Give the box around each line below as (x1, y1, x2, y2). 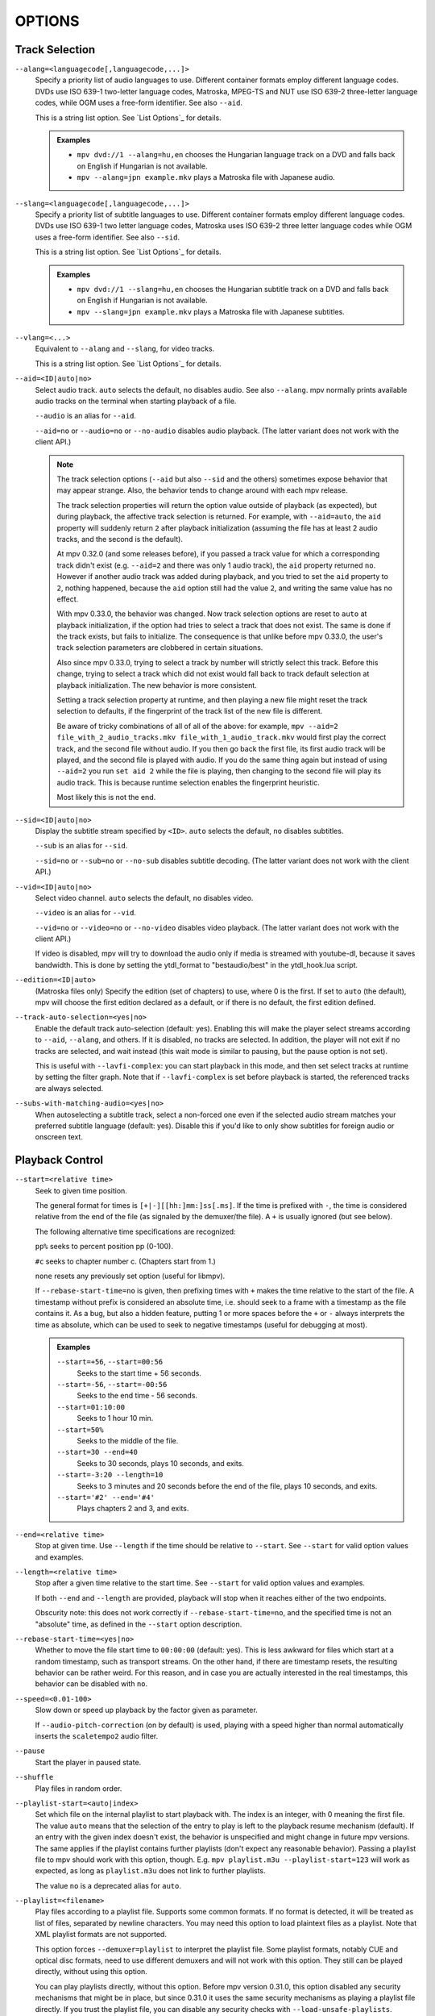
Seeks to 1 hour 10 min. (77, 1414, 154, 1423)
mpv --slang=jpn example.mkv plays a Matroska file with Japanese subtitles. (77, 306, 346, 316)
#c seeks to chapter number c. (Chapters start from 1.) (35, 1256, 217, 1266)
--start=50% (56, 1425, 104, 1435)
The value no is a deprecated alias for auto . (35, 1881, 181, 1890)
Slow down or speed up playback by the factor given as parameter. (35, 1706, 258, 1715)
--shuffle (14, 1772, 54, 1782)
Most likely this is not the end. (56, 793, 156, 802)
